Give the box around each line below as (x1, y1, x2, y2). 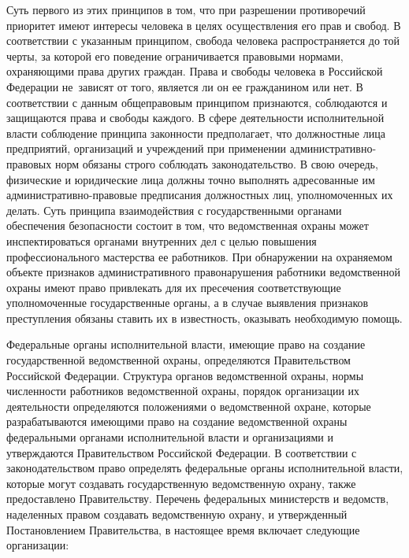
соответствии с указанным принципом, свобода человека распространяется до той (6, 32, 400, 49)
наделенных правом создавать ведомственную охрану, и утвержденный (6, 506, 348, 522)
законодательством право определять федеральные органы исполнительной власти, (6, 460, 403, 476)
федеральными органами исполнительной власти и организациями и (6, 429, 333, 445)
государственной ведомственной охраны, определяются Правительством (6, 352, 351, 368)
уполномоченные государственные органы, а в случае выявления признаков (6, 294, 369, 311)
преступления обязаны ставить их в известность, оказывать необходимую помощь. (6, 309, 403, 326)
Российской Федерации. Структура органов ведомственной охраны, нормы (6, 367, 364, 383)
